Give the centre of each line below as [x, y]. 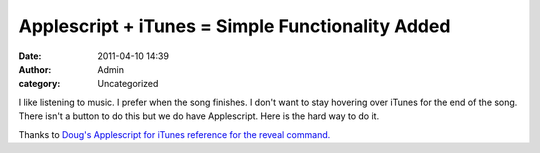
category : [39, 84]
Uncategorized [128, 84]
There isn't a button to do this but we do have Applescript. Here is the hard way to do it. [199, 116]
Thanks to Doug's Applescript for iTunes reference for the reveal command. [174, 134]
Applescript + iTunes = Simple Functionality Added [234, 26]
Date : [30, 56]
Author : [35, 69]
